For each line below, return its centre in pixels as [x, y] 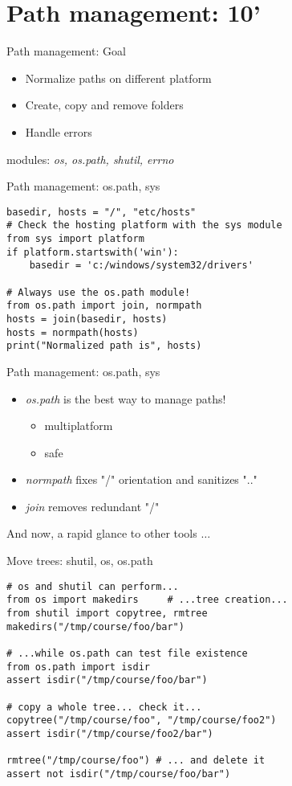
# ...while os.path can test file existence [127, 653]
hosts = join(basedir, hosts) [87, 319]
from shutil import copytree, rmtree [107, 613]
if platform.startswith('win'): [93, 252]
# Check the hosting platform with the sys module [144, 225]
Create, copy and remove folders [104, 105]
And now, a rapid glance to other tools [102, 533]
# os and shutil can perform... [93, 586]
